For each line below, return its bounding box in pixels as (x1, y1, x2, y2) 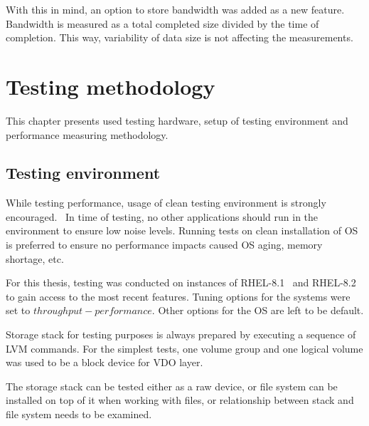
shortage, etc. (6, 251, 64, 266)
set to (6, 303, 31, 318)
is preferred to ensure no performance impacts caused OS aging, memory (6, 237, 323, 252)
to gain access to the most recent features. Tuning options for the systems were (6, 289, 351, 303)
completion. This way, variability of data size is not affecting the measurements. (6, 30, 353, 45)
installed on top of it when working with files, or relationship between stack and (6, 393, 354, 407)
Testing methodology (6, 71, 215, 100)
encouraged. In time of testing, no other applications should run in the (6, 209, 319, 224)
